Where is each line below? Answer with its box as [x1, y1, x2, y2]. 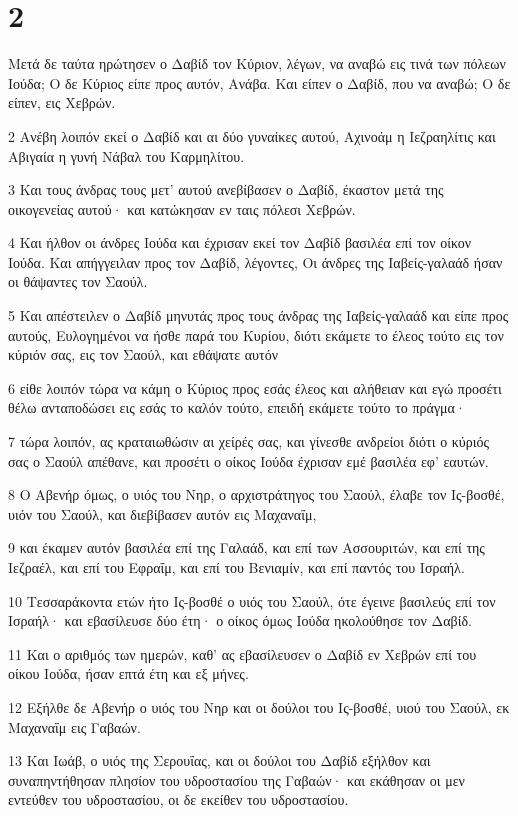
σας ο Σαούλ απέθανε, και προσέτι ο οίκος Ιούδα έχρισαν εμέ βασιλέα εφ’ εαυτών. [8, 450, 489, 471]
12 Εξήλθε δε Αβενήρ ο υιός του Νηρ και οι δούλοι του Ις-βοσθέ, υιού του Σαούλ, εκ [8, 696, 510, 717]
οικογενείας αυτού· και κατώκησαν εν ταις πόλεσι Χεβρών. [8, 198, 356, 219]
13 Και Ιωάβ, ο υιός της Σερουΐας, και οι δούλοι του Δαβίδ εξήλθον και [8, 750, 431, 771]
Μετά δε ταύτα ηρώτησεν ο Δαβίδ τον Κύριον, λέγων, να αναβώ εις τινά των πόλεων [8, 53, 506, 74]
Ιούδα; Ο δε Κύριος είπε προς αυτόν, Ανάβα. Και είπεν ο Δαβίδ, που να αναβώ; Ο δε [8, 72, 511, 93]
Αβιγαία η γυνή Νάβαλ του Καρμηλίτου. [8, 145, 245, 166]
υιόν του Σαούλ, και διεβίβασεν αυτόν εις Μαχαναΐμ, [8, 503, 317, 524]
